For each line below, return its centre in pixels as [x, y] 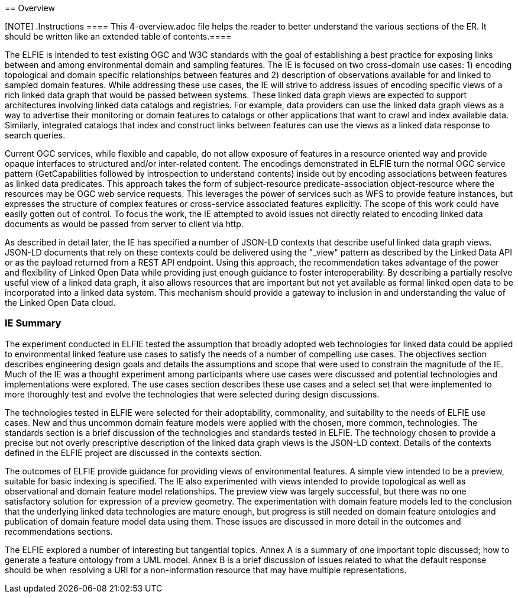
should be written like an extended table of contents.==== [118, 36]
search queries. [35, 135]
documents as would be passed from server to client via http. [124, 224]
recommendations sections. [59, 531]
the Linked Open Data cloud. [60, 303]
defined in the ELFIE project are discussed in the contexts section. [134, 452]
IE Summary [33, 323]
